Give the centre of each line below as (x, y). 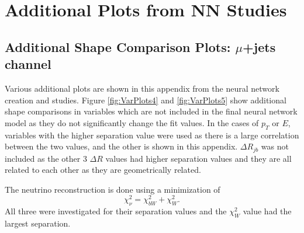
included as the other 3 (46, 158)
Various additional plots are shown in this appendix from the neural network (142, 88)
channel (28, 64)
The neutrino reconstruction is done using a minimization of (113, 189)
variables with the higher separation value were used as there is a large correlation (152, 135)
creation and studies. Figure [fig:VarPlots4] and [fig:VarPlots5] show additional (146, 100)
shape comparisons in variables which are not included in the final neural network (151, 111)
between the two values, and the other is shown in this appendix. (121, 146)
